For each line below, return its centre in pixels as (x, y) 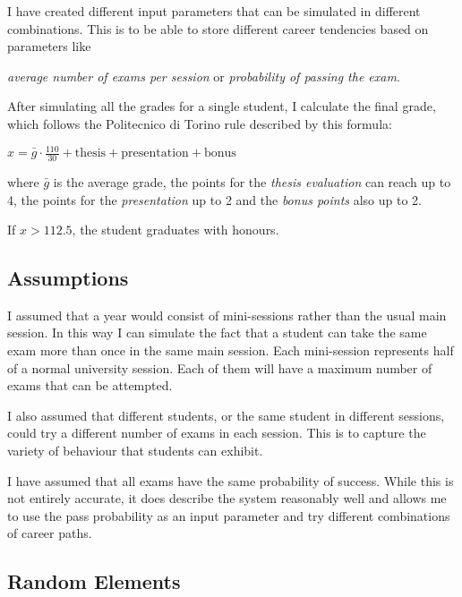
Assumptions (68, 278)
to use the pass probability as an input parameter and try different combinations (229, 515)
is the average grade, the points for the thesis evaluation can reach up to (252, 181)
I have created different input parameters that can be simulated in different (214, 11)
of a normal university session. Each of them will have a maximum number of (220, 367)
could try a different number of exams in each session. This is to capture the (217, 433)
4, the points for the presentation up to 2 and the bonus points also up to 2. (214, 199)
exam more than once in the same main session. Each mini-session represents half (231, 350)
